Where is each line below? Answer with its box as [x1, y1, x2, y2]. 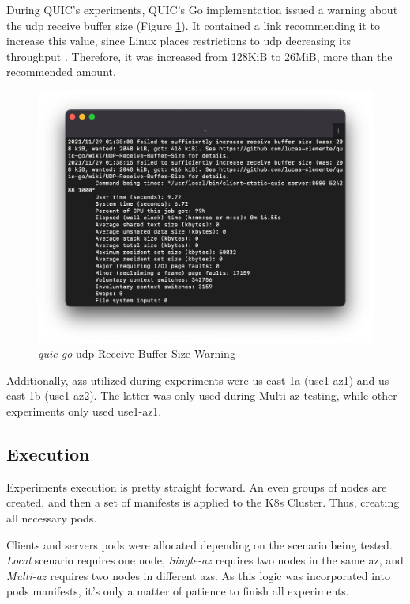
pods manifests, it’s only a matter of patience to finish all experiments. [6, 583, 349, 599]
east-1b [6, 387, 41, 404]
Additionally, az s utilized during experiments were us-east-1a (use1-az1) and [6, 371, 375, 388]
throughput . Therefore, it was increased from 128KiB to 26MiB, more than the [6, 47, 393, 64]
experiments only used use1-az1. [6, 402, 162, 419]
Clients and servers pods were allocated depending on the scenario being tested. [6, 536, 393, 553]
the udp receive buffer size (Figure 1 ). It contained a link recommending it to [6, 17, 380, 33]
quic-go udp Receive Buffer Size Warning [38, 345, 235, 362]
